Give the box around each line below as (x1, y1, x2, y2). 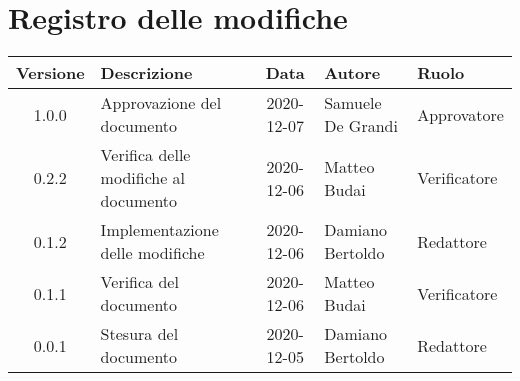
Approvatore (417, 102, 504, 126)
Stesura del (100, 322, 179, 346)
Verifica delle (100, 143, 191, 167)
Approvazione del (100, 91, 222, 115)
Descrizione (100, 61, 193, 85)
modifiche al (100, 166, 186, 190)
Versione (16, 61, 85, 85)
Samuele (324, 91, 382, 115)
